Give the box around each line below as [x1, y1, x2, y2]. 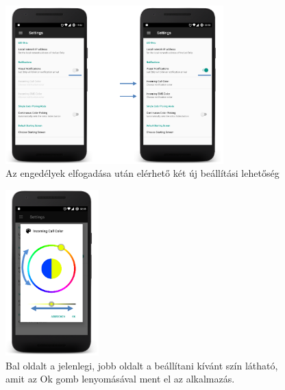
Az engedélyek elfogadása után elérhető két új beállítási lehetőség [5, 166, 280, 180]
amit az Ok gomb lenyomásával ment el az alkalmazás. [5, 371, 235, 386]
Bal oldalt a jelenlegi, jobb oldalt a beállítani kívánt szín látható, [5, 358, 278, 372]
